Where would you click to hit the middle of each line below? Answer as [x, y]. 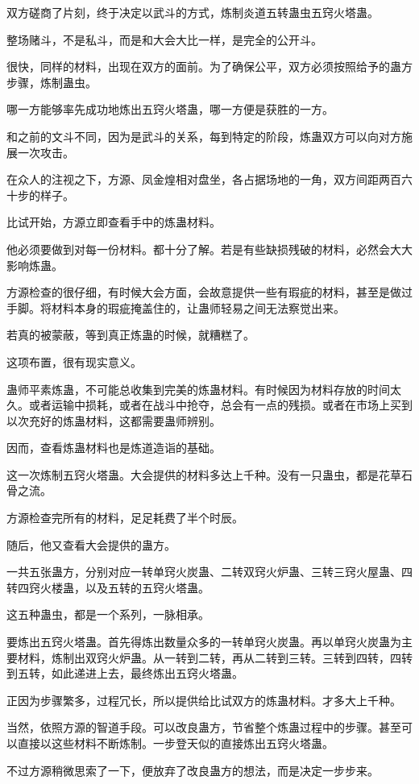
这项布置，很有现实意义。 [74, 361]
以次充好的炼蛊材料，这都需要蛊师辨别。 [114, 420]
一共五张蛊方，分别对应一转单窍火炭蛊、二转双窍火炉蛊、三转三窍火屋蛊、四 [209, 572]
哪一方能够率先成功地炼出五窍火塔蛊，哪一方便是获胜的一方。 [170, 109]
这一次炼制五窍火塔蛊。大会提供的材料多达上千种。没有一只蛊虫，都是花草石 [209, 474]
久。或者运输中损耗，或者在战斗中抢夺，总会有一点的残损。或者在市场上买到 [209, 405]
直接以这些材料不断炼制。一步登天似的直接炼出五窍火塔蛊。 [175, 743]
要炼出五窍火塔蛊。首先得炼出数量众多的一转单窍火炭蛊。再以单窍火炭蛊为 [204, 642]
